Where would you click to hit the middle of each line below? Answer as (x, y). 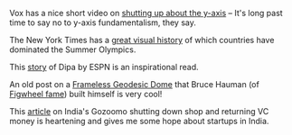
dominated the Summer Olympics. (73, 49)
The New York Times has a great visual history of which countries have (142, 40)
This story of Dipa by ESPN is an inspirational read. (104, 67)
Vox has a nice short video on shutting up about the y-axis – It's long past (146, 13)
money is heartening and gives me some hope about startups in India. (139, 121)
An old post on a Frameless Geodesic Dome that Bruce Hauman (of (134, 84)
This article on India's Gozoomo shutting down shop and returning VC (139, 111)
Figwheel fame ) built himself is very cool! (86, 94)
